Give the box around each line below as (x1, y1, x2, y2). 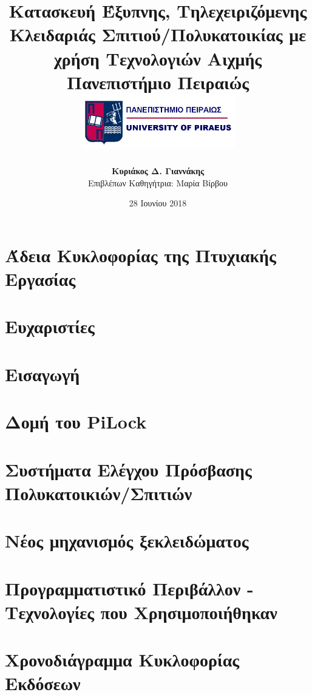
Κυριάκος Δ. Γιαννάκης (111, 164, 205, 177)
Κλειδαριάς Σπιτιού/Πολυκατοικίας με (9, 22, 307, 47)
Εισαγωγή (5, 361, 80, 386)
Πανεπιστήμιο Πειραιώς (66, 69, 249, 94)
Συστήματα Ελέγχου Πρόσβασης (5, 456, 252, 481)
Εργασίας (5, 266, 76, 291)
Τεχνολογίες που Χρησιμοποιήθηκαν (5, 599, 277, 624)
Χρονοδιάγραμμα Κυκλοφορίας (5, 647, 240, 672)
